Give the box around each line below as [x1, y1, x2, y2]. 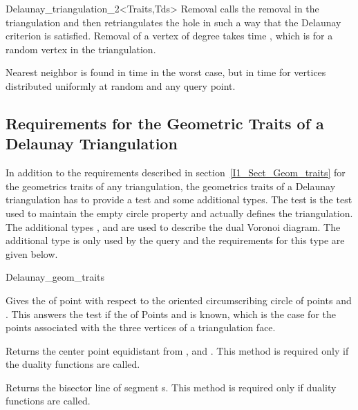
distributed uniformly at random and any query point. [6, 78, 236, 93]
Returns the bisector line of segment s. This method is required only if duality [6, 380, 337, 394]
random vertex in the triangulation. [6, 41, 156, 56]
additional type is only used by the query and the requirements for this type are [6, 233, 345, 248]
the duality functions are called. [6, 357, 140, 371]
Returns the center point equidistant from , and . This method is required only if [6, 343, 349, 357]
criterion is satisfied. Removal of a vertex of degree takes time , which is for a [6, 28, 333, 43]
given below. [6, 246, 58, 261]
